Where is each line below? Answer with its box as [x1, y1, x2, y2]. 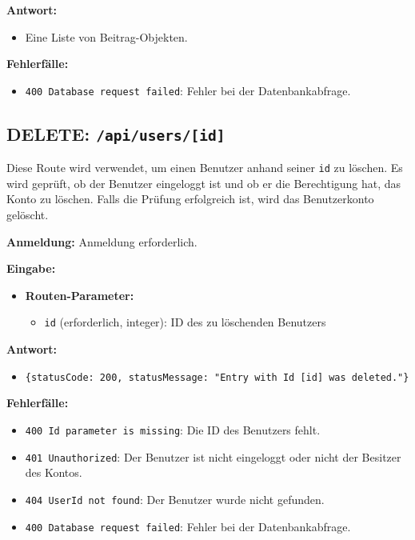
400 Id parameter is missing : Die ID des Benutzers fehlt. [25, 421, 321, 438]
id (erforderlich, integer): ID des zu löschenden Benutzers [44, 314, 326, 330]
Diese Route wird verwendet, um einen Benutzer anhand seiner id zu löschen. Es [6, 159, 403, 176]
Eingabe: [6, 260, 56, 277]
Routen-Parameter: [25, 286, 134, 303]
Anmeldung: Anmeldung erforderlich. [6, 233, 198, 250]
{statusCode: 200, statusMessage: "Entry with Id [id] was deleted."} [25, 371, 409, 383]
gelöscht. [6, 206, 49, 223]
